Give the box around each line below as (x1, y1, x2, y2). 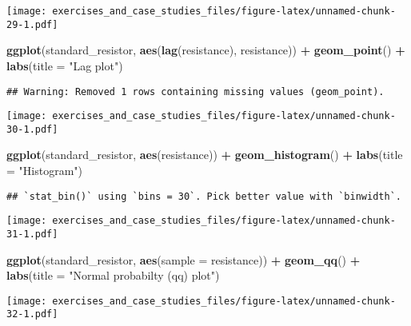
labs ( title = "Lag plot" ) (6, 57, 123, 74)
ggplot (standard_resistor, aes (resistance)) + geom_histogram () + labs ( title (6, 146, 403, 163)
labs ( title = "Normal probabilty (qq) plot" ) (6, 267, 220, 284)
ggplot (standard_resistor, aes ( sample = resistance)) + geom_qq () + (6, 251, 361, 268)
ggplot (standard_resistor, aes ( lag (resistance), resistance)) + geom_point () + (6, 42, 405, 58)
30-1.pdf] (6, 123, 58, 135)
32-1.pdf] (6, 308, 58, 320)
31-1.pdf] (6, 228, 58, 240)
